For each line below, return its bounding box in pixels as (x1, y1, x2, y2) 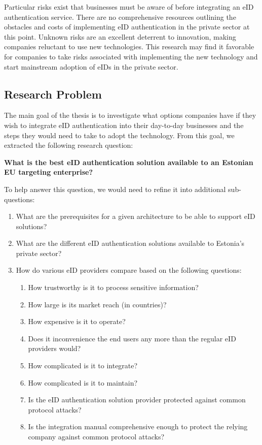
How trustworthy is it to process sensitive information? (28, 282, 199, 293)
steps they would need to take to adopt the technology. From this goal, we (4, 130, 235, 140)
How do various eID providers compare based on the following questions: (16, 265, 242, 275)
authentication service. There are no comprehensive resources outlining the (4, 11, 236, 22)
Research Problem (4, 86, 102, 102)
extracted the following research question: (4, 140, 133, 150)
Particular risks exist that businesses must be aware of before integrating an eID (4, 2, 254, 12)
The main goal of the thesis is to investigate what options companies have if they (4, 110, 256, 120)
